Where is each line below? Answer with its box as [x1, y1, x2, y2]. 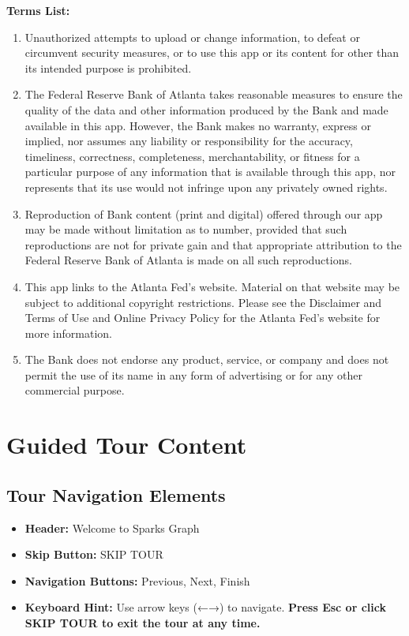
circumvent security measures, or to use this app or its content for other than [24, 44, 399, 61]
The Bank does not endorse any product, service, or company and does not [24, 351, 389, 368]
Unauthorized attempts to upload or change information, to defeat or [24, 28, 360, 45]
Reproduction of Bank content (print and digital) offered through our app [24, 205, 383, 222]
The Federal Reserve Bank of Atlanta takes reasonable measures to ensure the [24, 86, 403, 103]
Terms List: [6, 2, 70, 18]
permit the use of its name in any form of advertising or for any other [24, 366, 362, 383]
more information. [24, 324, 112, 341]
